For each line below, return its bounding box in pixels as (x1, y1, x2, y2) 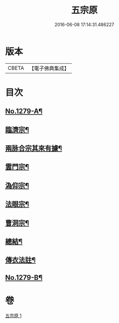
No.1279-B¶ (5, 273, 43, 282)
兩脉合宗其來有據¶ (5, 144, 62, 153)
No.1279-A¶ (5, 107, 43, 116)
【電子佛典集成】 (29, 65, 69, 72)
